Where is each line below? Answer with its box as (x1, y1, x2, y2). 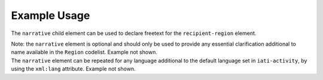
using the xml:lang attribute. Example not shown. (11, 65, 136, 72)
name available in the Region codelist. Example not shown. (11, 49, 158, 56)
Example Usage (11, 9, 90, 22)
